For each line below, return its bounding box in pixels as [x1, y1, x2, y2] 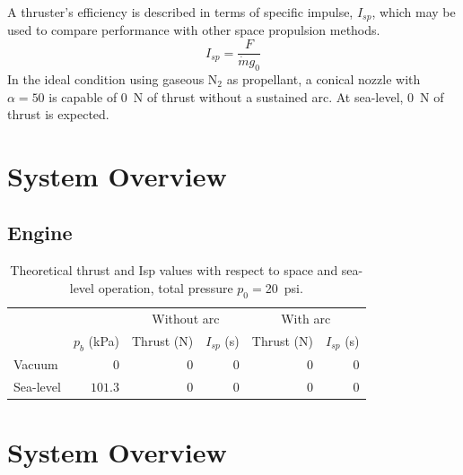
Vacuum [13, 354, 58, 373]
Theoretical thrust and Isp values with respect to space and [10, 261, 338, 280]
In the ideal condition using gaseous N [7, 69, 218, 88]
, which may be [371, 3, 456, 21]
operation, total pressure [98, 278, 233, 297]
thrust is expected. [7, 105, 109, 124]
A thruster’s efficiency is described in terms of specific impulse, [7, 3, 354, 21]
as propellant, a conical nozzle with [226, 69, 421, 88]
